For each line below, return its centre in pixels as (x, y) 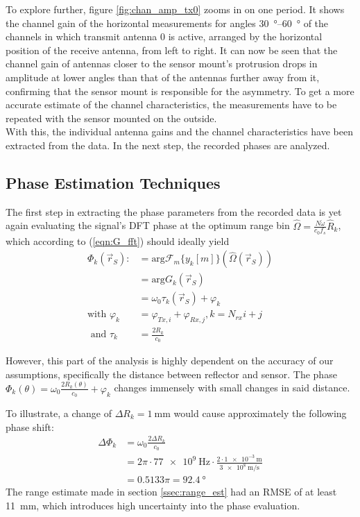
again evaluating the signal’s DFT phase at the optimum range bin (148, 225)
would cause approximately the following (260, 413)
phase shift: (30, 426)
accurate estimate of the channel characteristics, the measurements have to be (171, 104)
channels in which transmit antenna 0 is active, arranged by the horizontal (164, 36)
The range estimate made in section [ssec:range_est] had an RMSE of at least (171, 492)
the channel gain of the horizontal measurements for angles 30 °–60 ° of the (167, 23)
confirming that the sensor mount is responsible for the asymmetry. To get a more (180, 91)
